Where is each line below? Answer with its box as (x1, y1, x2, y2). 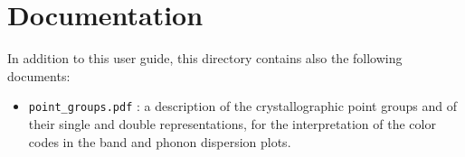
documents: (7, 66, 71, 85)
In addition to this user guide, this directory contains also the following (7, 49, 403, 68)
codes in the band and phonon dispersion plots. (28, 132, 291, 151)
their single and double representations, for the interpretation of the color (28, 114, 436, 133)
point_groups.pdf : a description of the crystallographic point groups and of (28, 97, 457, 115)
